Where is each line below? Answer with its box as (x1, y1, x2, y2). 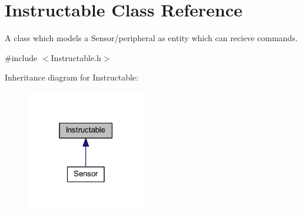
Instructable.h (51, 51, 101, 63)
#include (5, 51, 38, 63)
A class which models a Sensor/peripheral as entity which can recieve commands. (5, 32, 298, 44)
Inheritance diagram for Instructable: (5, 71, 138, 83)
